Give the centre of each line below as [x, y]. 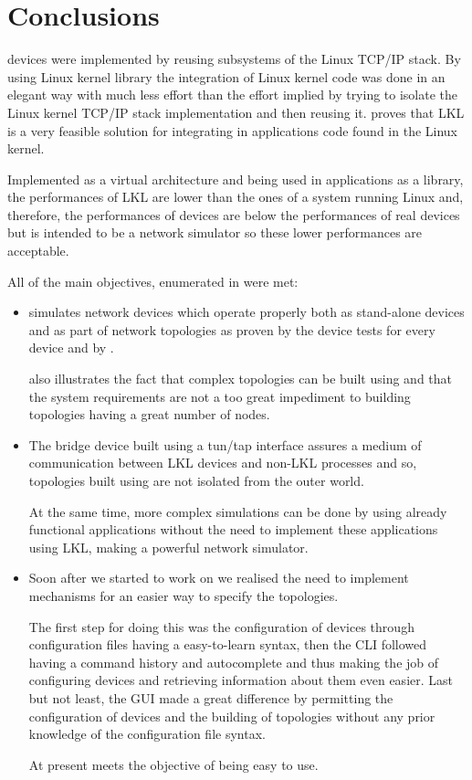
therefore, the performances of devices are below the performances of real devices [234, 214]
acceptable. [38, 251]
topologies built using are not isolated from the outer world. [196, 480]
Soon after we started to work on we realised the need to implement [219, 578]
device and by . [71, 348]
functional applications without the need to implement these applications [233, 529]
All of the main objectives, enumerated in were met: [153, 281]
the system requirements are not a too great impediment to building [220, 396]
